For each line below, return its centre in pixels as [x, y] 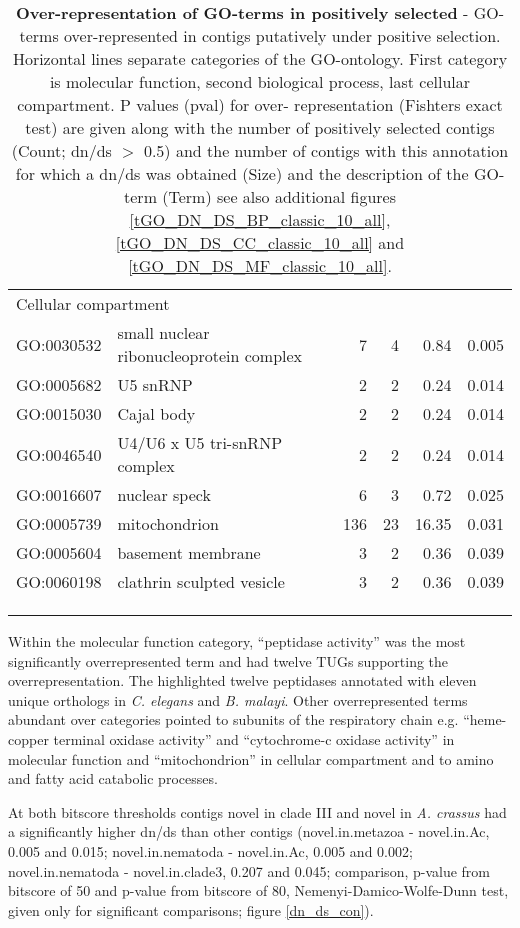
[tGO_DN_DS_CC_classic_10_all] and [260, 242]
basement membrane [189, 552]
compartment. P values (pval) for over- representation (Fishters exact [260, 104]
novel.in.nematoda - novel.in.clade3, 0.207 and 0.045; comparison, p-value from [249, 870]
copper [28, 738]
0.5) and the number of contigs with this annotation [326, 150]
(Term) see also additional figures [279, 196]
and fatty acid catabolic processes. [113, 778]
